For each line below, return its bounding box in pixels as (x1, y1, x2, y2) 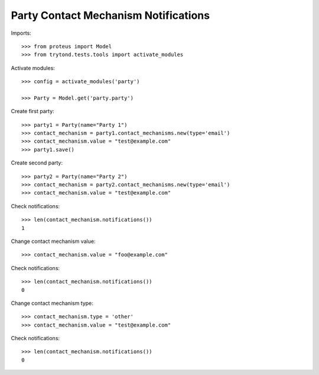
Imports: (11, 29, 32, 37)
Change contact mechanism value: (11, 238, 96, 245)
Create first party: (11, 108, 54, 115)
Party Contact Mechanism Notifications (11, 9, 210, 22)
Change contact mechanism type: (11, 300, 94, 307)
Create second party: (11, 159, 63, 166)
